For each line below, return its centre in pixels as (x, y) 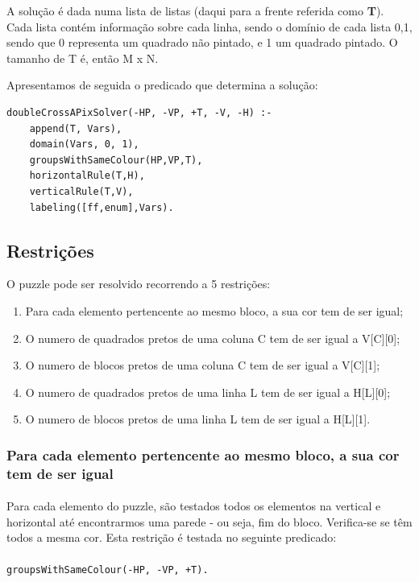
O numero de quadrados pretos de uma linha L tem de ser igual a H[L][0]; (208, 392)
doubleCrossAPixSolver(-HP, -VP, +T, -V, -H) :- (139, 112)
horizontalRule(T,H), (87, 176)
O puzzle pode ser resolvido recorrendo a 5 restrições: (139, 284)
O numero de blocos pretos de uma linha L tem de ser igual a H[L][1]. (198, 419)
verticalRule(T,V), (81, 191)
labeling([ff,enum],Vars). (102, 207)
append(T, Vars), (76, 128)
